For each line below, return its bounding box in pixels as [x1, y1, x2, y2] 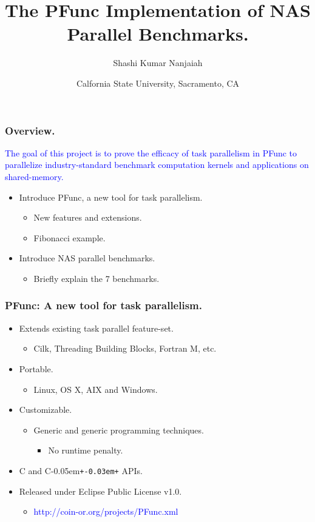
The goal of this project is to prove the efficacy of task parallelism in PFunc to [5, 146, 297, 159]
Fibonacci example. [33, 231, 106, 244]
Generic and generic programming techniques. [33, 423, 204, 436]
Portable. [19, 362, 53, 375]
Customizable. [19, 403, 72, 416]
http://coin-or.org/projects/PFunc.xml [33, 505, 178, 518]
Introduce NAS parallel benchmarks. [19, 252, 155, 264]
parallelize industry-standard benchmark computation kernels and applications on [5, 158, 309, 171]
